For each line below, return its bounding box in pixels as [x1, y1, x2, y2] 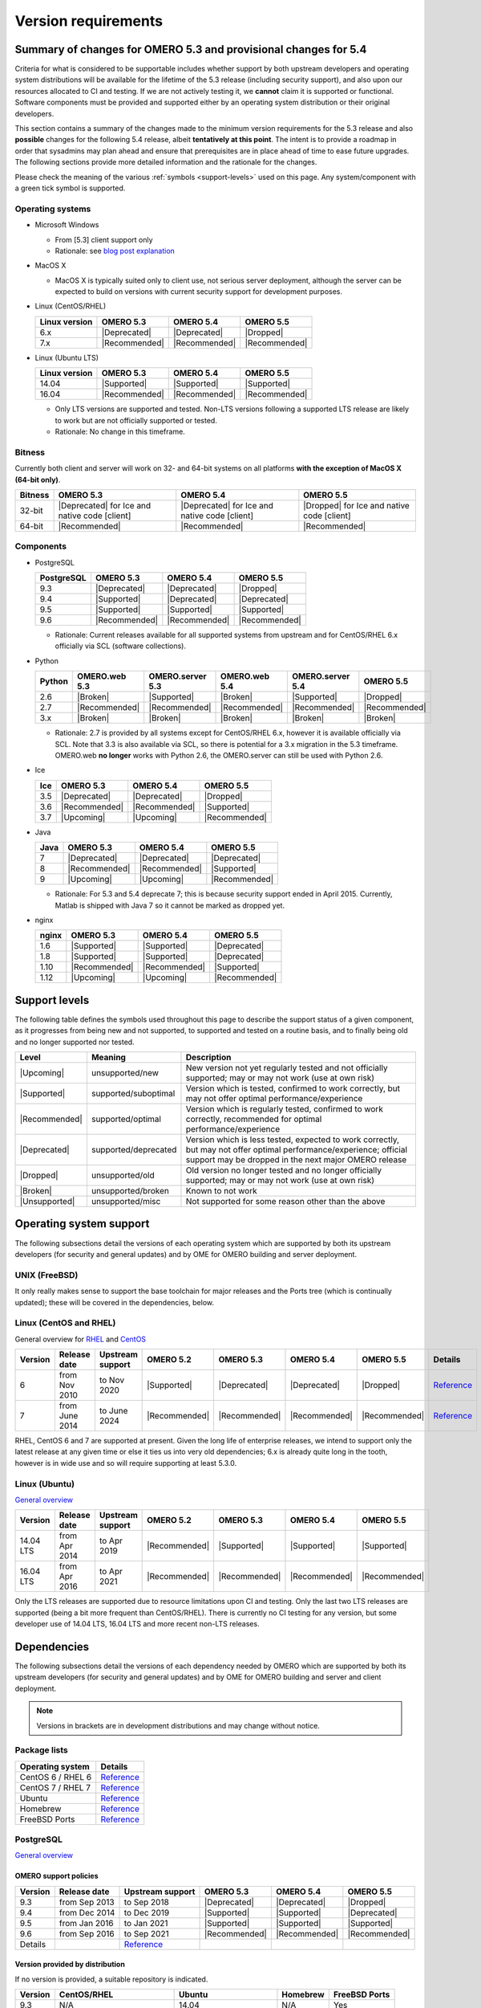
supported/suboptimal [91, 1088, 176, 1100]
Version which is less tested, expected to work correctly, [185, 1134, 400, 1145]
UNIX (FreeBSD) [14, 1269, 79, 1280]
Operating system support [14, 1217, 150, 1231]
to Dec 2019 [123, 1907, 170, 1918]
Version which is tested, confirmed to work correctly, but [185, 1083, 401, 1094]
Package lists [14, 1745, 68, 1756]
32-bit [19, 504, 43, 516]
